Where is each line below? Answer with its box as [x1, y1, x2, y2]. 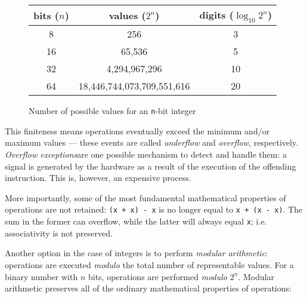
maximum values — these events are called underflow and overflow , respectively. [5, 136, 299, 149]
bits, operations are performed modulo [88, 270, 227, 282]
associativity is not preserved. [5, 226, 113, 239]
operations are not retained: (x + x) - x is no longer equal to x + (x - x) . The [5, 203, 303, 216]
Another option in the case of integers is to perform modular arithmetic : [5, 247, 268, 259]
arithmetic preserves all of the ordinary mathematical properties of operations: [5, 282, 292, 294]
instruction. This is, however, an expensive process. [5, 171, 191, 184]
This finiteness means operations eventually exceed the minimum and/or [5, 124, 270, 137]
